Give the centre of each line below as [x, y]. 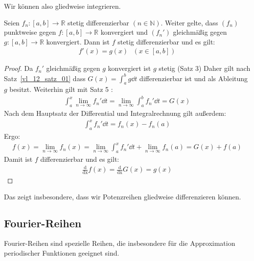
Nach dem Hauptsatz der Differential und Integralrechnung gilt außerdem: [115, 113]
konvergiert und [124, 32]
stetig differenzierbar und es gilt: [166, 41]
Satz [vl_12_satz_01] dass [45, 78]
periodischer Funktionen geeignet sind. [62, 253]
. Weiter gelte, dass [189, 22]
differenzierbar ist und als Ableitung [194, 78]
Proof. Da [19, 68]
